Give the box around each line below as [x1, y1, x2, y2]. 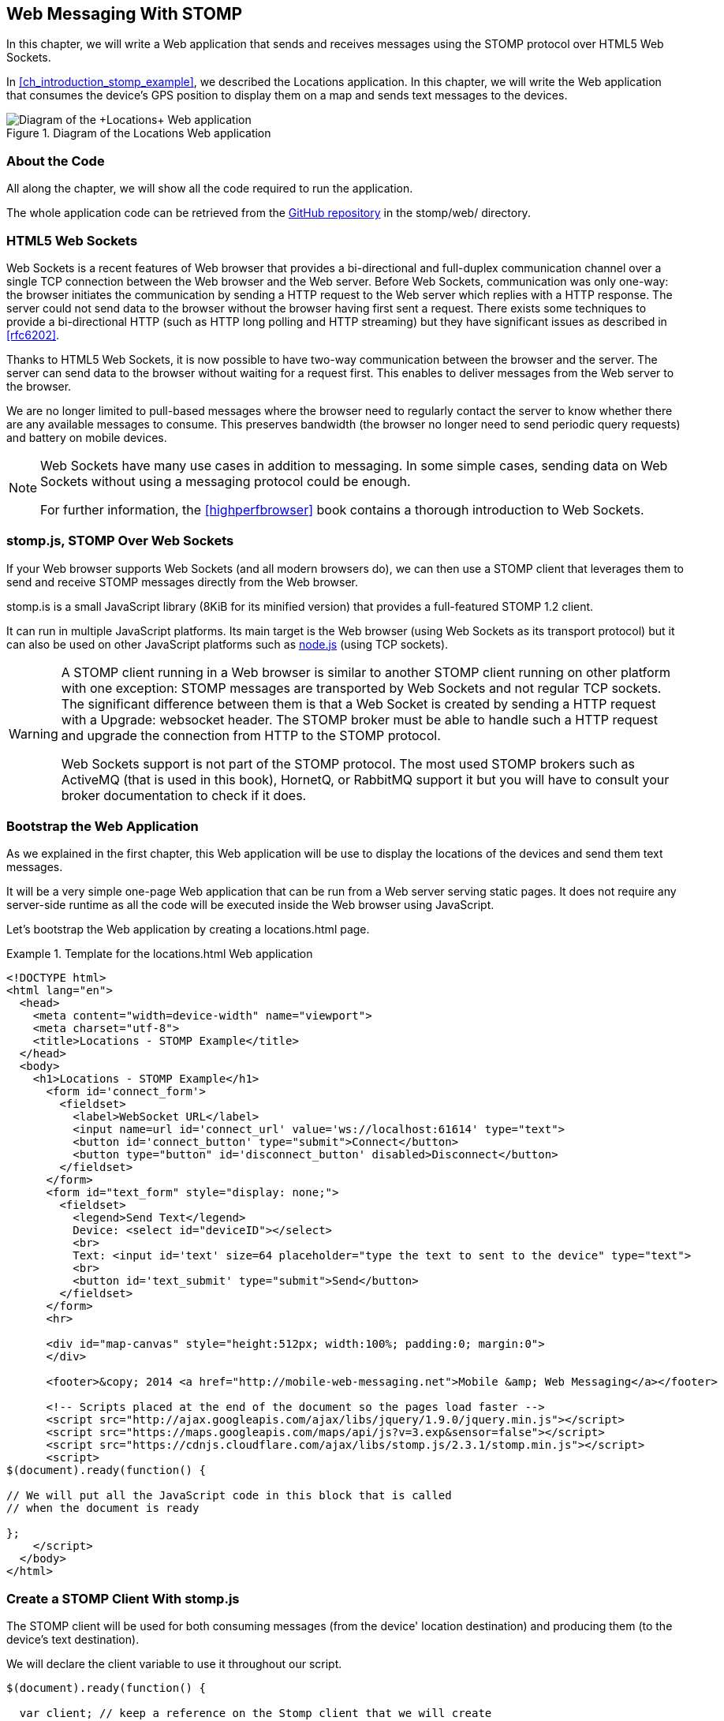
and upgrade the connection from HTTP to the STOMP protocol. [61, 727, 441, 743]
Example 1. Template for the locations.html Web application [6, 947, 313, 961]
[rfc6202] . [6, 327, 60, 342]
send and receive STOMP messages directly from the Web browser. [6, 574, 359, 589]
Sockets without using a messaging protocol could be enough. [40, 473, 411, 489]
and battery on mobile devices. [6, 430, 167, 444]
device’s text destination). [6, 1633, 140, 1647]
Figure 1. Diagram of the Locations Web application [6, 126, 271, 140]
